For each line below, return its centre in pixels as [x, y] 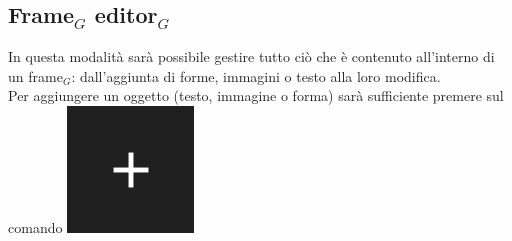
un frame [35, 75]
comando [35, 226]
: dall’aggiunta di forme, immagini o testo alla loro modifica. [256, 75]
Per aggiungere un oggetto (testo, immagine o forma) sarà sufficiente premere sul [256, 95]
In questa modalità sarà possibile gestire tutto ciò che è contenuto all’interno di [251, 56]
